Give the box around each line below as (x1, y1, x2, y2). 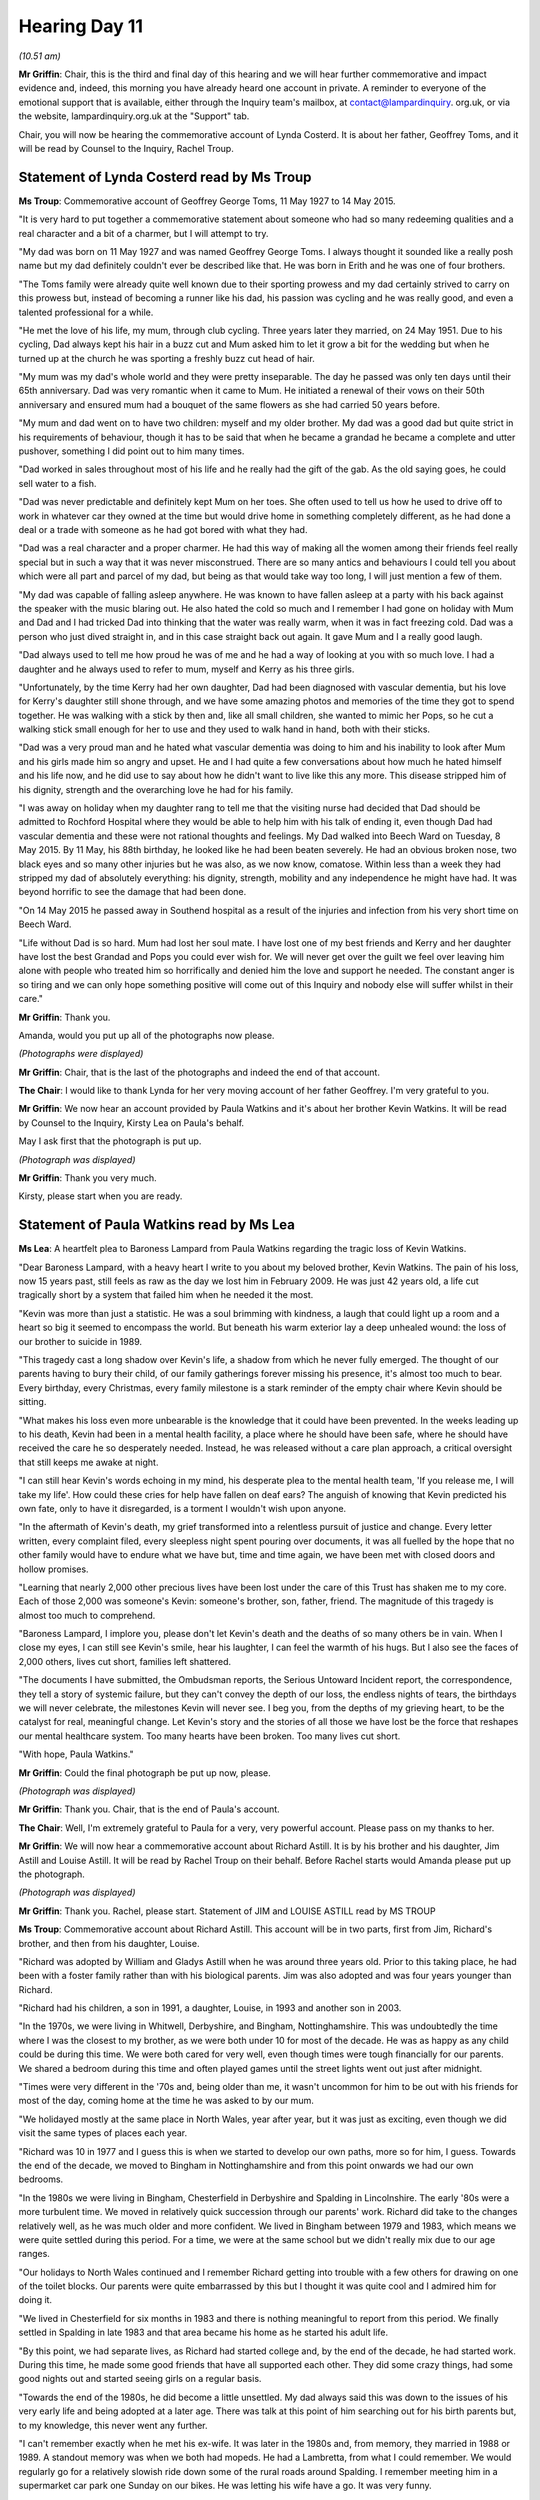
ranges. (18, 2248, 50, 2260)
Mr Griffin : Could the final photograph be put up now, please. (18, 1766, 272, 1779)
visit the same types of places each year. (18, 2127, 188, 2139)
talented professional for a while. (18, 306, 154, 318)
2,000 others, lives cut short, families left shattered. (18, 1655, 232, 1667)
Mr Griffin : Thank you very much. (18, 1172, 157, 1184)
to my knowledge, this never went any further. (18, 2419, 209, 2431)
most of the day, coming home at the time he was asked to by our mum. (18, 2095, 314, 2107)
